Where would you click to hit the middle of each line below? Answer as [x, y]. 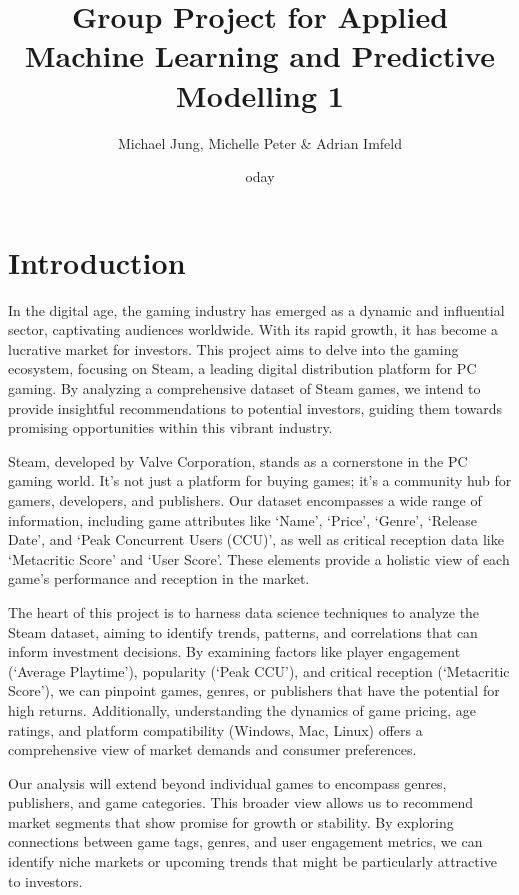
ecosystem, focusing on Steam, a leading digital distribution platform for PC [242, 368]
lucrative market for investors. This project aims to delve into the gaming [233, 348]
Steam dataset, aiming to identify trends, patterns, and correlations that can [243, 631]
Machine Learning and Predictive [260, 55]
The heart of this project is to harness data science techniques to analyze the [244, 611]
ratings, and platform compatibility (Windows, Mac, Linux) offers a [215, 729]
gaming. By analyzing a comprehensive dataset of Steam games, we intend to [244, 388]
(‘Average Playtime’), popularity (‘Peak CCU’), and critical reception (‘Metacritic [259, 670]
